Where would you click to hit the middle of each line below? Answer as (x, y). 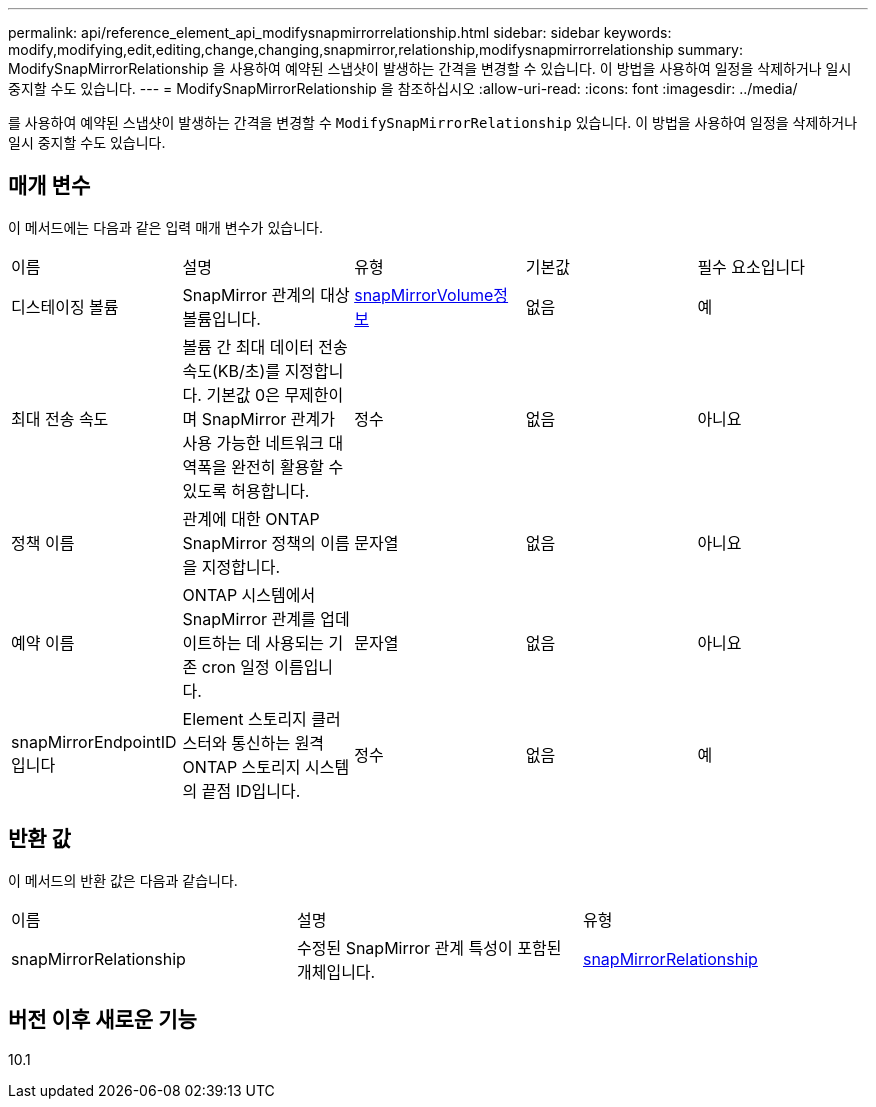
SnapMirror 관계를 (249, 618)
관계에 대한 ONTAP (251, 518)
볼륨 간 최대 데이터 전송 (265, 346)
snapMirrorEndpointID (94, 741)
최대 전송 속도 (60, 418)
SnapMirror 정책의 (249, 542)
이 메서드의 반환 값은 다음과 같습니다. (123, 880)
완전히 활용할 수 (287, 466)
